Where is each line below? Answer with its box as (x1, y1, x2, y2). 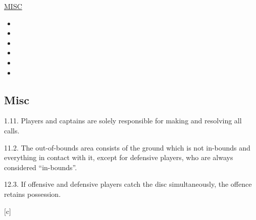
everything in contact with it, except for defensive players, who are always (4, 152, 233, 163)
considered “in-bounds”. (4, 162, 77, 172)
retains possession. (4, 188, 61, 199)
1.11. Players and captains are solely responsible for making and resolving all (4, 115, 242, 126)
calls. (4, 125, 20, 135)
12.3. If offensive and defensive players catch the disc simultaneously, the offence (4, 179, 252, 189)
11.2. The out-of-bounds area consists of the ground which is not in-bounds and (4, 142, 250, 153)
